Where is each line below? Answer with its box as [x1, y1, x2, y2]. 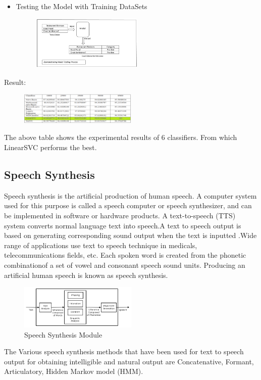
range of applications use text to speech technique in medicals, [4, 240, 197, 250]
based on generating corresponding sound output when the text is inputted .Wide [4, 230, 257, 241]
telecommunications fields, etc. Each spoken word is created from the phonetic [4, 250, 246, 260]
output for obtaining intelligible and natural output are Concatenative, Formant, [4, 356, 254, 366]
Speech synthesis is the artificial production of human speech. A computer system [4, 190, 257, 201]
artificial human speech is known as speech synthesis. [4, 269, 168, 280]
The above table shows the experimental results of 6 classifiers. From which [4, 132, 237, 142]
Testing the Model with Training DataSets [16, 1, 147, 11]
